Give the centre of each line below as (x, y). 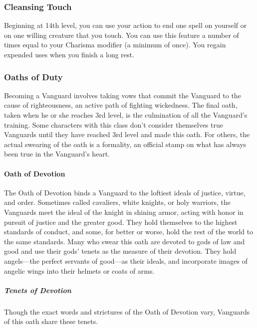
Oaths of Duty (33, 77)
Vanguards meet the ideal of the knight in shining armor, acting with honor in (124, 212)
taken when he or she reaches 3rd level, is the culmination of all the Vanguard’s (126, 115)
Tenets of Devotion (38, 290)
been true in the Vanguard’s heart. (57, 154)
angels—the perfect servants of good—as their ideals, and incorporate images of (126, 260)
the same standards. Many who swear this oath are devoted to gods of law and (125, 241)
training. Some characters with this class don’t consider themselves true (114, 124)
